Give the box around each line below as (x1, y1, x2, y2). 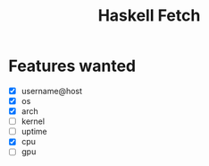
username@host (21, 85, 82, 96)
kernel (21, 116, 46, 127)
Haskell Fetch (97, 5, 201, 26)
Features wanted (8, 56, 136, 76)
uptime (21, 127, 48, 137)
